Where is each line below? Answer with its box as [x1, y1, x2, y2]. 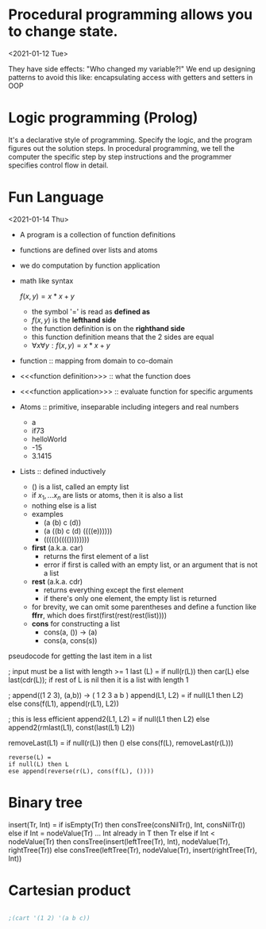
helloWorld [31, 434, 67, 444]
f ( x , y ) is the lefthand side [31, 315, 117, 325]
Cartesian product [8, 881, 131, 899]
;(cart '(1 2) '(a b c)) [8, 915, 91, 923]
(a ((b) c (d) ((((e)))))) [43, 526, 113, 535]
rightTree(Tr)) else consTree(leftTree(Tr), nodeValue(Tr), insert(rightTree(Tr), [8, 845, 258, 854]
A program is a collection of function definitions [19, 229, 176, 239]
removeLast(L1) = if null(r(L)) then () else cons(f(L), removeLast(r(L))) [8, 738, 234, 747]
